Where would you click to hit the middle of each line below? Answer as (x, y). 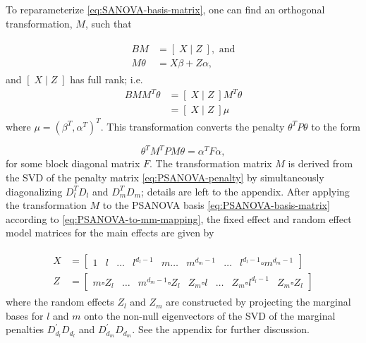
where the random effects (60, 302)
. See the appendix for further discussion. (221, 329)
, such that (108, 23)
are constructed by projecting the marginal (258, 302)
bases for (25, 315)
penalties (25, 329)
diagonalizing (34, 191)
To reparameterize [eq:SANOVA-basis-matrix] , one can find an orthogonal (165, 9)
